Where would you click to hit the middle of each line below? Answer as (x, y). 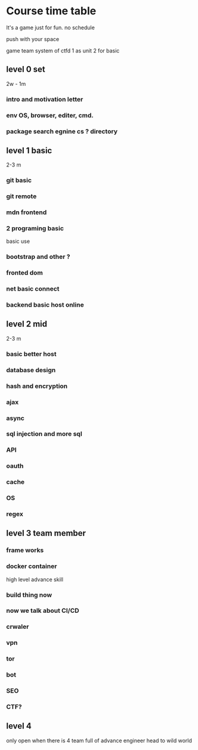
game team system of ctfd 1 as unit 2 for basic (63, 50)
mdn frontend (27, 212)
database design (31, 370)
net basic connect (33, 289)
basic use (18, 241)
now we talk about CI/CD (43, 611)
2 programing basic (35, 229)
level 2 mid (27, 324)
